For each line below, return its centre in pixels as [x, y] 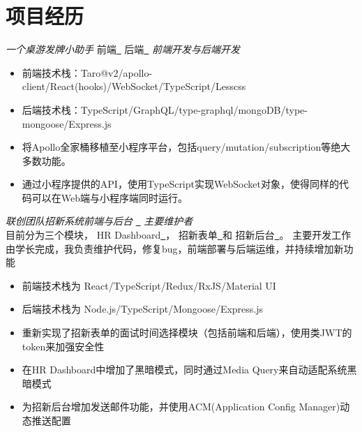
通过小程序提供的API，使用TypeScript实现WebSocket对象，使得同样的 [180, 184]
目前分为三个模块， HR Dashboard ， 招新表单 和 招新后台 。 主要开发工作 [179, 235]
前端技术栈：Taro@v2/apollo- [87, 72]
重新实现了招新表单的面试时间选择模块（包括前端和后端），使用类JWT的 [187, 333]
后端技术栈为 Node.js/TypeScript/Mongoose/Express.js [143, 309]
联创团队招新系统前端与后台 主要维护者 [99, 221]
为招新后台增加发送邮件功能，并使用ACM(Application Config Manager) [181, 407]
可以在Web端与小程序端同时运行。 [110, 197]
